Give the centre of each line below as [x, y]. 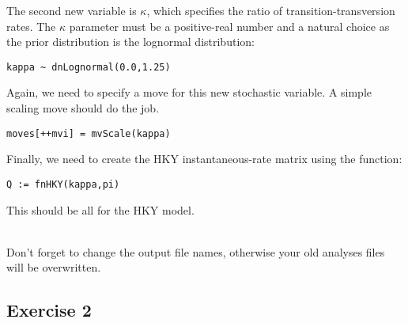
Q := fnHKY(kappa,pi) [63, 184]
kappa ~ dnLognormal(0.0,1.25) [89, 67]
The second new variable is [72, 10]
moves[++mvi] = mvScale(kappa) [89, 133]
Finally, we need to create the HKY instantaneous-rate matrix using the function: [204, 159]
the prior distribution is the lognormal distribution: [130, 42]
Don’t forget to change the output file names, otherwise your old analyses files [196, 251]
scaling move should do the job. [83, 108]
